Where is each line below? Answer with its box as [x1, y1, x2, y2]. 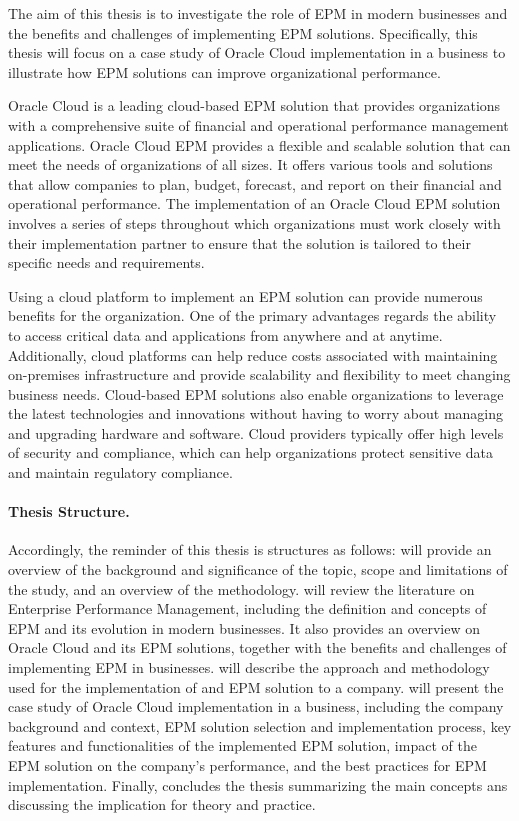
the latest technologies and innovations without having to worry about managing [8, 403, 504, 424]
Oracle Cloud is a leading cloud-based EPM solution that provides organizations [8, 95, 501, 116]
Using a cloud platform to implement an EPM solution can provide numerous [8, 285, 483, 306]
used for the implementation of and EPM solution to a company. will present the [8, 676, 504, 697]
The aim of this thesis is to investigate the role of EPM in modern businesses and [8, 3, 508, 23]
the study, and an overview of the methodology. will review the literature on [8, 578, 475, 599]
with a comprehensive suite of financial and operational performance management [8, 114, 509, 135]
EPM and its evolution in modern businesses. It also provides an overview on [8, 617, 480, 638]
